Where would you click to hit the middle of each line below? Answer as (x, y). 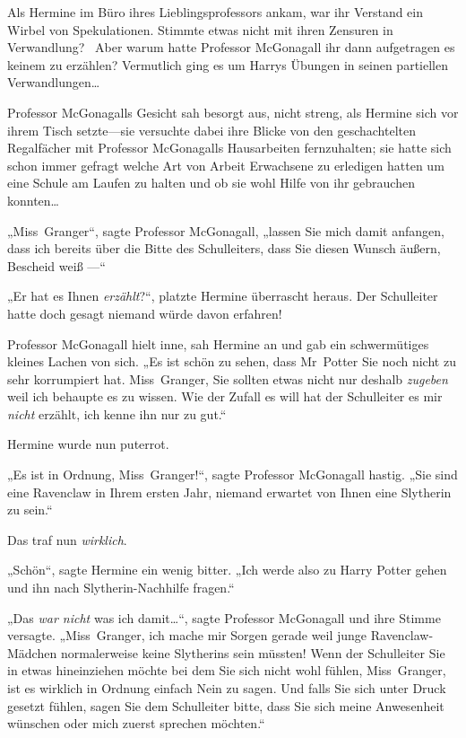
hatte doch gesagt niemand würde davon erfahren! (145, 313)
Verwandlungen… (54, 82)
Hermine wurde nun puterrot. (88, 444)
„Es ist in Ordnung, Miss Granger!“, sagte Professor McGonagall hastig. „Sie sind (233, 474)
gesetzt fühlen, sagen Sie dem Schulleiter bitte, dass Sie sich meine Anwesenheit (226, 705)
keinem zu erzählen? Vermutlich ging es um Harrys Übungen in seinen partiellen (228, 64)
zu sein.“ (30, 510)
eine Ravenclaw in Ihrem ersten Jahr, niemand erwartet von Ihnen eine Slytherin (229, 492)
